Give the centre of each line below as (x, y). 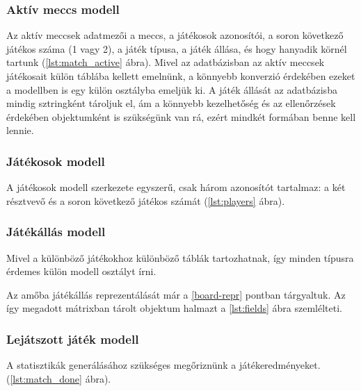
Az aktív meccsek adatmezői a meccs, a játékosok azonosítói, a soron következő (175, 35)
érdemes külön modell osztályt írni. (81, 271)
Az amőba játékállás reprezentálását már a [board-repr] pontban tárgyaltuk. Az (176, 294)
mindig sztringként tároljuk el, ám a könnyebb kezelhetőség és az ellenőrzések (171, 103)
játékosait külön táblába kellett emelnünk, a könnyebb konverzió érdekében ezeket (181, 76)
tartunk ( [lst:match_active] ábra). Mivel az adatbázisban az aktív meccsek (166, 62)
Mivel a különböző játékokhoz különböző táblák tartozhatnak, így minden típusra (180, 257)
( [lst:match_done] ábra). (59, 378)
